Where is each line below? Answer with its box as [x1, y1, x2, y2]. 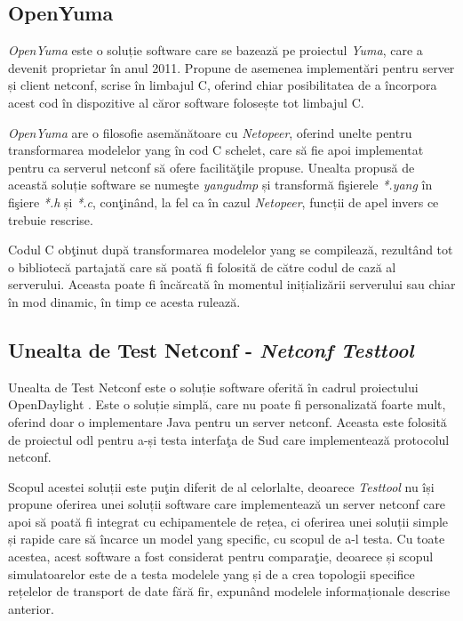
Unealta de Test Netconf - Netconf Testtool [8, 335, 414, 363]
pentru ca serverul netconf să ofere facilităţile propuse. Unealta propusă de [8, 157, 415, 176]
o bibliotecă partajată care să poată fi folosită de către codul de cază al [8, 257, 396, 276]
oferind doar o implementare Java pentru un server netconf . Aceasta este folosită [8, 412, 447, 431]
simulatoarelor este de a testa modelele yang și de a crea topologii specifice [8, 564, 415, 583]
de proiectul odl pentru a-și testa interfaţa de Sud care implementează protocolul [8, 430, 450, 448]
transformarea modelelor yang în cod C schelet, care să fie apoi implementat [8, 141, 424, 159]
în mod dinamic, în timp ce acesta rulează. [8, 292, 241, 310]
